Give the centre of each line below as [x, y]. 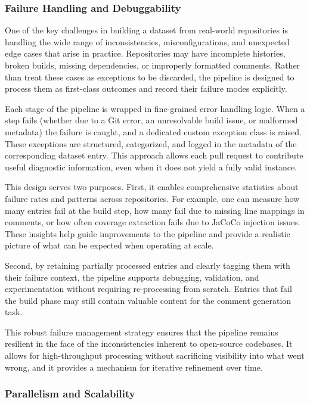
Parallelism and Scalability [70, 394]
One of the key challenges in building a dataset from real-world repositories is [147, 30]
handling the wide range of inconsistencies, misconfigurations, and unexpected [147, 41]
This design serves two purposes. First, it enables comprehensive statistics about [152, 187]
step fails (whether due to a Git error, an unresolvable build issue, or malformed [151, 120]
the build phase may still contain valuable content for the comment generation [148, 300]
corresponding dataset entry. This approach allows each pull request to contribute [154, 155]
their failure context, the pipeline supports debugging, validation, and [132, 277]
